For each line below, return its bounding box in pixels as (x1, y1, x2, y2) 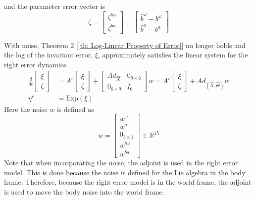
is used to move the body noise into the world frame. (4, 186, 164, 197)
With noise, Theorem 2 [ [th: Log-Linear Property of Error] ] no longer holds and (4, 40, 246, 50)
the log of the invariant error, (4, 50, 93, 60)
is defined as (56, 103, 94, 114)
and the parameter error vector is (4, 1, 105, 11)
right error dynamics (4, 59, 66, 69)
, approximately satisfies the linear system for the (98, 50, 248, 60)
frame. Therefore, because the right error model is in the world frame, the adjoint (4, 177, 252, 187)
